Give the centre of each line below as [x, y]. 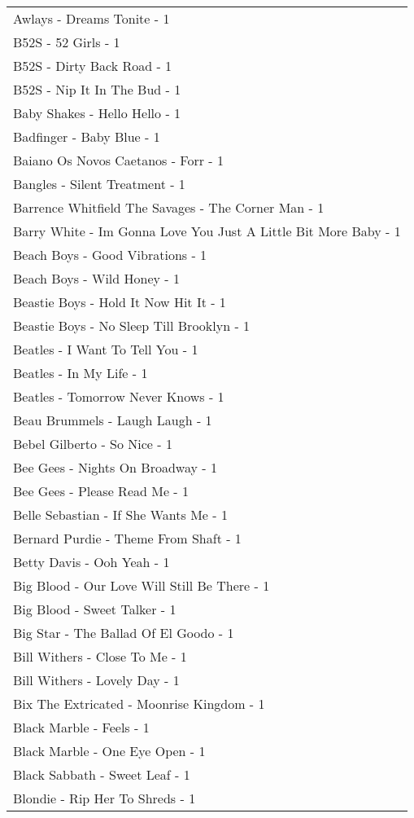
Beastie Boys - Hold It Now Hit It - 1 [120, 302]
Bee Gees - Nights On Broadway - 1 [115, 467]
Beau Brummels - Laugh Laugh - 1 [113, 420]
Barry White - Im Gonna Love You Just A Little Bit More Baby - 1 [207, 231]
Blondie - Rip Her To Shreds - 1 [105, 798]
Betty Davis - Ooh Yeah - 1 [92, 562]
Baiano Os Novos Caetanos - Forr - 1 [118, 160]
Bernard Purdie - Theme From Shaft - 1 [127, 538]
